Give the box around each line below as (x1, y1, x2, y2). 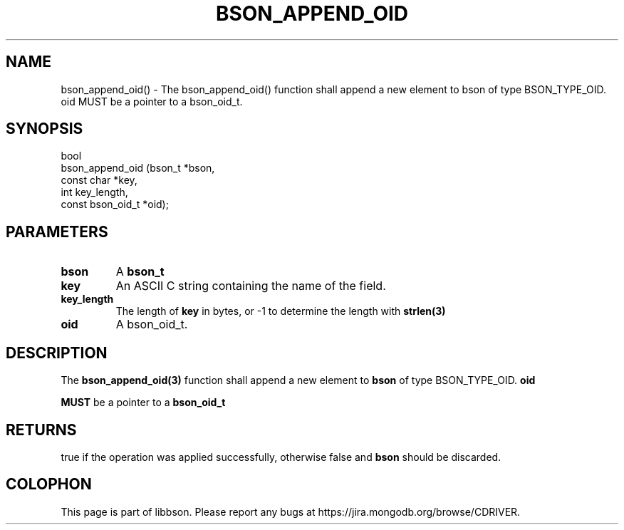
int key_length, (61, 186, 128, 199)
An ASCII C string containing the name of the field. (115, 279, 386, 293)
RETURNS (6, 420, 77, 439)
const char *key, (61, 174, 137, 187)
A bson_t (115, 264, 165, 279)
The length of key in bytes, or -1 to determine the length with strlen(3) (115, 305, 446, 318)
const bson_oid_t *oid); (61, 198, 169, 211)
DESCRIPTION (6, 343, 108, 362)
